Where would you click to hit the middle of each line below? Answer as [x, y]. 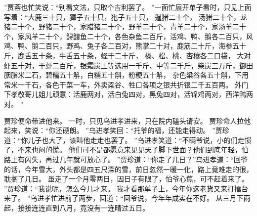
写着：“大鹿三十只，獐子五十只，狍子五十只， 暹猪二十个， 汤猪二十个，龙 [126, 17]
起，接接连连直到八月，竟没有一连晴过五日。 [77, 207]
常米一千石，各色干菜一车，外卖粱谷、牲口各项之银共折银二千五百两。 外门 [126, 84]
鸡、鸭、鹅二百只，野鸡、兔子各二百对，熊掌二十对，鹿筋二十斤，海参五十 [125, 46]
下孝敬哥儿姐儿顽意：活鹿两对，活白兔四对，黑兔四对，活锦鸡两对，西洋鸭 [125, 94]
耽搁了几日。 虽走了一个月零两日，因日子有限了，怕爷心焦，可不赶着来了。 [126, 179]
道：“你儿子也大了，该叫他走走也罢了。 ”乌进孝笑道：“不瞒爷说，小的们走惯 [128, 140]
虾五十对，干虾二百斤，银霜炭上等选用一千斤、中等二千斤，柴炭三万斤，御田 [128, 65]
